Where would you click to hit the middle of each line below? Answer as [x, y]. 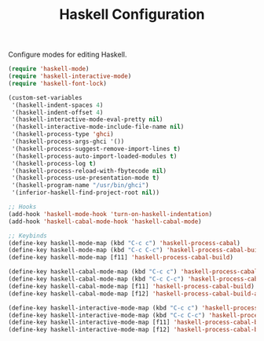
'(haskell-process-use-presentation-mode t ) [85, 178]
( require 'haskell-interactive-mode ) [70, 76]
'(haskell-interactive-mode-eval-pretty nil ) [87, 119]
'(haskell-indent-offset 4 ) [57, 112]
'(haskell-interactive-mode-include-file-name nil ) [98, 127]
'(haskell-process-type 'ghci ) [62, 134]
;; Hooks [22, 207]
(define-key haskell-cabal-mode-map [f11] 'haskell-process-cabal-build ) [132, 286]
